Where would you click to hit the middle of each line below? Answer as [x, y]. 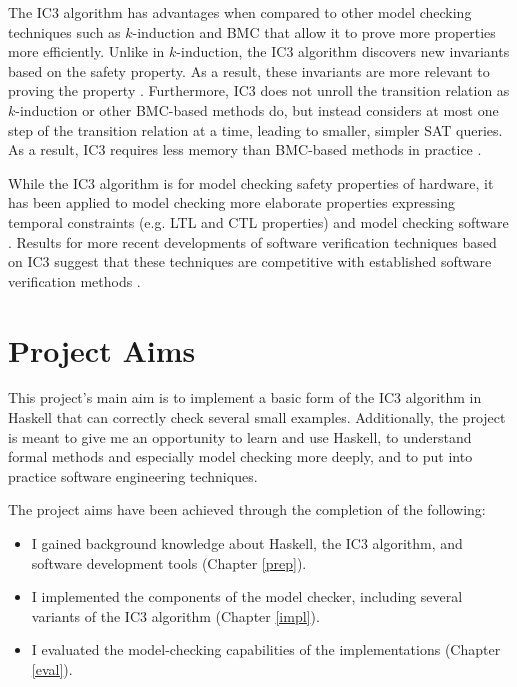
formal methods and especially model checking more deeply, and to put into [240, 456]
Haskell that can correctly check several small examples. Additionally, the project [257, 417]
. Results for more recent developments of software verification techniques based [252, 241]
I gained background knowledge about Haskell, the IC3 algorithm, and [247, 543]
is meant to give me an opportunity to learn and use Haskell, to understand [240, 436]
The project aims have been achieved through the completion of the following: [247, 509]
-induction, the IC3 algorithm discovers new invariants [343, 51]
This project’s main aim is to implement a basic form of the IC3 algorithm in [245, 397]
